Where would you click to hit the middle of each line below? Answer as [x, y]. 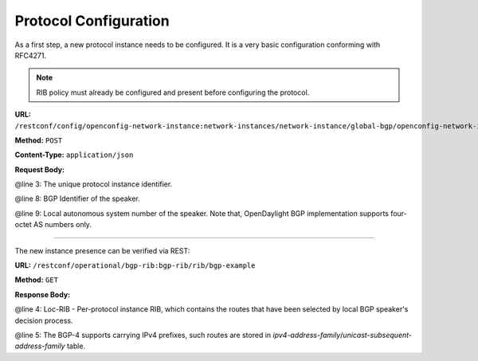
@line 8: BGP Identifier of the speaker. [78, 198]
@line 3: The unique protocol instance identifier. [94, 184]
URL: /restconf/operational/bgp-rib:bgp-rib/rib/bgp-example [135, 265]
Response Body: [43, 294]
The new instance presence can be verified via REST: [102, 250]
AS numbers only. [62, 225]
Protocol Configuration [92, 21]
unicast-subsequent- [377, 335]
